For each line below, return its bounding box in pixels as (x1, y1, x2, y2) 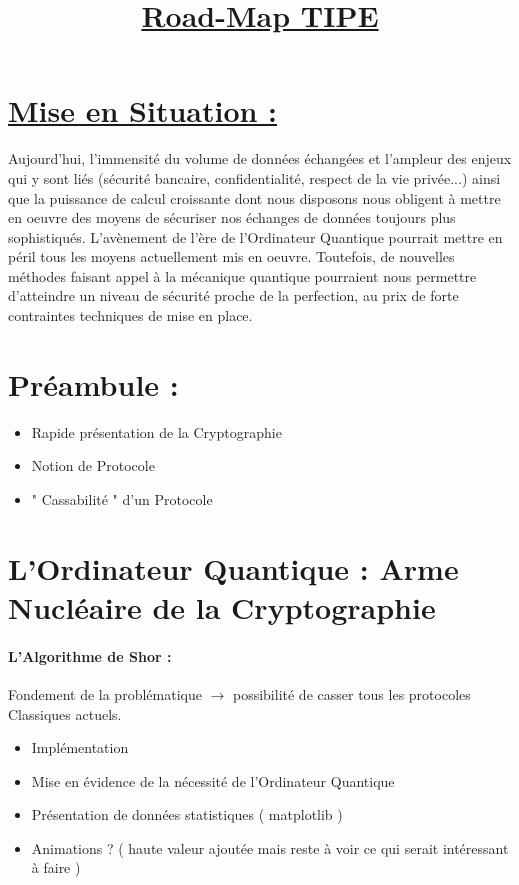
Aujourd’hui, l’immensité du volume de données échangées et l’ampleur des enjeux (8, 148, 512, 169)
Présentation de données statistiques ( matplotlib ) (31, 804, 343, 825)
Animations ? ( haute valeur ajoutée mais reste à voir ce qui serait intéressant (31, 837, 509, 858)
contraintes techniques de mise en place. (8, 305, 253, 326)
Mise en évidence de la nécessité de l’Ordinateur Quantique (31, 770, 395, 791)
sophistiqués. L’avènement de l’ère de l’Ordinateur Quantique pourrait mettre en (8, 226, 503, 247)
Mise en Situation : (8, 90, 278, 131)
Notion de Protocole (31, 455, 155, 476)
